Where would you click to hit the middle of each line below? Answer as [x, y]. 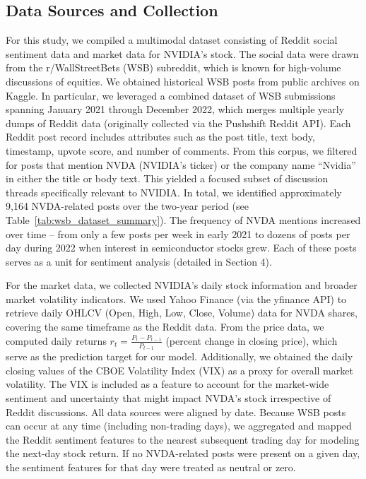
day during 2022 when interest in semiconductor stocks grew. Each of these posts [181, 248]
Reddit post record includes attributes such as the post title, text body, [160, 137]
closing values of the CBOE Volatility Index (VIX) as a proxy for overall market [179, 370]
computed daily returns [56, 340]
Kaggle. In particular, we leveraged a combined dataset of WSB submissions [171, 95]
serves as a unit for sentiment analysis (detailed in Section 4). [139, 261]
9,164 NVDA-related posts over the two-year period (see [127, 206]
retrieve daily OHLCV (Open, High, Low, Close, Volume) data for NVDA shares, [182, 313]
